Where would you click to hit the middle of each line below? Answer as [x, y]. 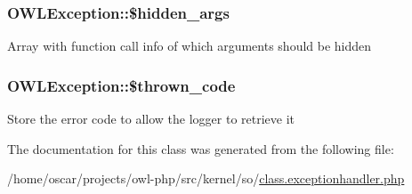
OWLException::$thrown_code [121, 85]
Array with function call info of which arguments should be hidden [190, 46]
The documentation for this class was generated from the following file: [201, 148]
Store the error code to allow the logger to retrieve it [151, 119]
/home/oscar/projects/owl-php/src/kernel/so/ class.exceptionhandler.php [206, 178]
